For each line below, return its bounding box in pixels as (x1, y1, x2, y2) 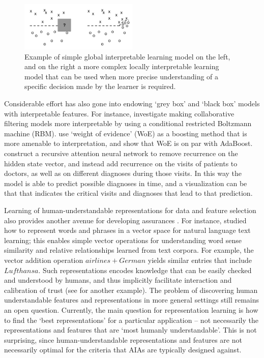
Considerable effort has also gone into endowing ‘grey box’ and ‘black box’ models (4, 98, 260, 109)
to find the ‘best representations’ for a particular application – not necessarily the (4, 314, 258, 325)
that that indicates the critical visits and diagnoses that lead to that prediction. (4, 188, 253, 198)
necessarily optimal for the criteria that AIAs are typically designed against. (4, 344, 242, 355)
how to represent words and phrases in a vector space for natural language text (4, 225, 251, 235)
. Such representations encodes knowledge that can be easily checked (38, 264, 252, 275)
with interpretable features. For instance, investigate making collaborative (4, 108, 234, 118)
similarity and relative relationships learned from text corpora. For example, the (4, 245, 254, 255)
